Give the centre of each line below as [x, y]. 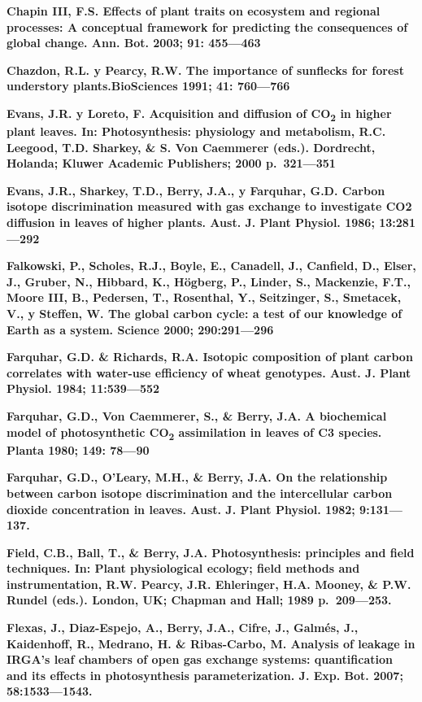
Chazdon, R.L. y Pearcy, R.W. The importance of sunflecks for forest [205, 70]
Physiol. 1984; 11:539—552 [83, 388]
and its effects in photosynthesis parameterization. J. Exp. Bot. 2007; [205, 675]
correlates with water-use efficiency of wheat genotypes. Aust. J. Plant [209, 372]
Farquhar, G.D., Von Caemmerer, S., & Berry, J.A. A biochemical [197, 416]
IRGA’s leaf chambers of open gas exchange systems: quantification [200, 659]
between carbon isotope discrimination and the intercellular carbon [200, 493]
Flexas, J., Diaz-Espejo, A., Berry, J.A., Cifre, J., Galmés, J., [183, 628]
